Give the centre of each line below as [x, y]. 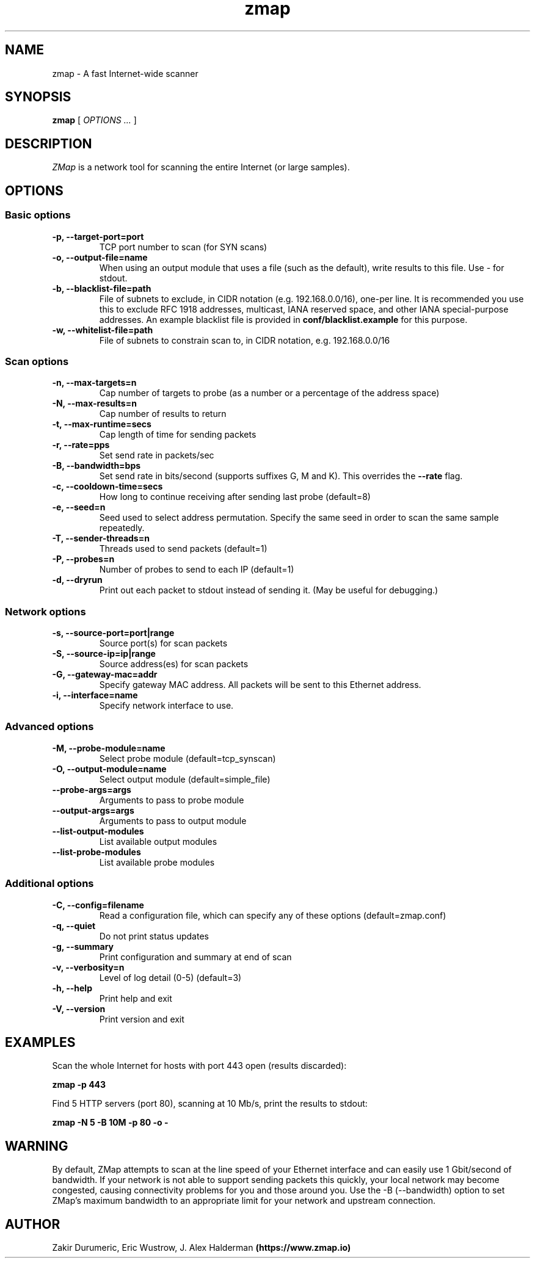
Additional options [49, 884]
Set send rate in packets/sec [157, 455]
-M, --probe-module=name [109, 748]
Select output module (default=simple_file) [185, 779]
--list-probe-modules [96, 852]
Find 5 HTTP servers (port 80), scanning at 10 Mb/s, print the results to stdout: [210, 1104]
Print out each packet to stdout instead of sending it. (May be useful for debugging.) [269, 590]
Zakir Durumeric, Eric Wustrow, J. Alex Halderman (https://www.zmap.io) [202, 1248]
